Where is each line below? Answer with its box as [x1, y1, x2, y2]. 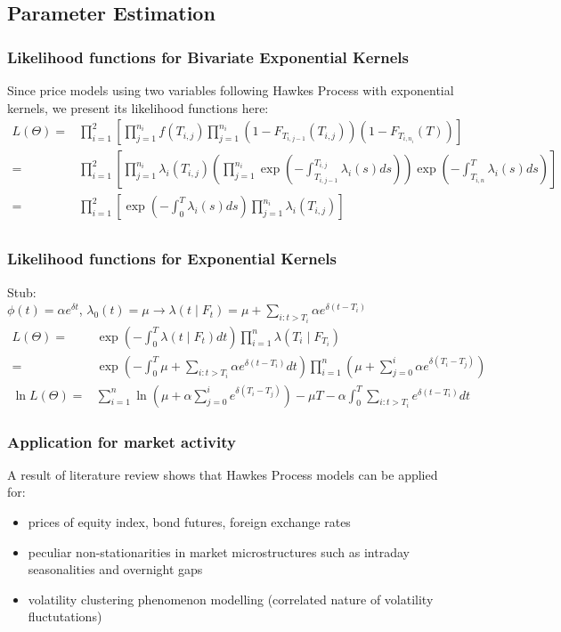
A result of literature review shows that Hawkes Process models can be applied [7, 465, 438, 483]
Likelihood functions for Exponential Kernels [7, 247, 337, 270]
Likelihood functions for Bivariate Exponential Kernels [7, 45, 409, 68]
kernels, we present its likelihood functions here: [7, 98, 269, 117]
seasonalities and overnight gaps [28, 560, 203, 579]
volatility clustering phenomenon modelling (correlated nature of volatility [28, 589, 434, 608]
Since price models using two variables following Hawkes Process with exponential [7, 81, 454, 99]
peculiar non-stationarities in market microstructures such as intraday [28, 542, 410, 561]
